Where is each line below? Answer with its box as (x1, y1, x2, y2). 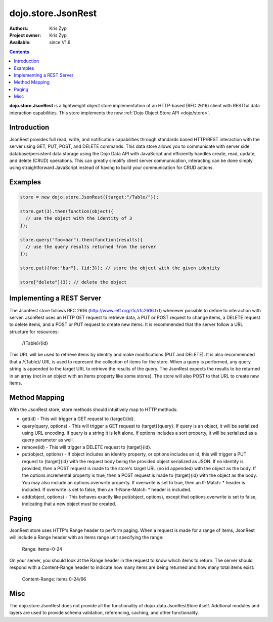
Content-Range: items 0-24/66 (22, 576, 86, 582)
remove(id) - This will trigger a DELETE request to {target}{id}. (22, 444, 152, 450)
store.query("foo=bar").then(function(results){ (20, 237, 143, 242)
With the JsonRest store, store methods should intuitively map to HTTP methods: (9, 406, 178, 412)
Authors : (9, 25, 29, 31)
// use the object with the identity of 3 (25, 216, 132, 221)
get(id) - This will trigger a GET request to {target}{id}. (22, 416, 135, 422)
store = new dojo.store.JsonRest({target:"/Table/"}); (20, 194, 159, 200)
